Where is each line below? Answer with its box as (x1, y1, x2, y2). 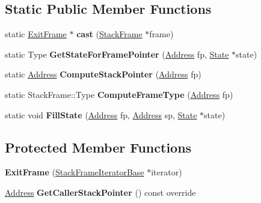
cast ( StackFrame (76, 28, 143, 40)
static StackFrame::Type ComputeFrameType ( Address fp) (5, 88, 233, 100)
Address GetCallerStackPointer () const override (5, 186, 196, 198)
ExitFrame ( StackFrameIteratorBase (5, 166, 144, 178)
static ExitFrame (5, 28, 67, 40)
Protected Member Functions (5, 138, 192, 156)
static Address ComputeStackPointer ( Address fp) (5, 68, 201, 80)
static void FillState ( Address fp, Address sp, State (5, 108, 197, 121)
